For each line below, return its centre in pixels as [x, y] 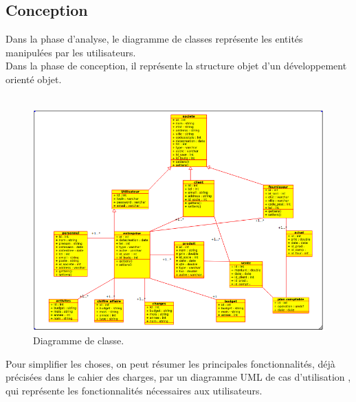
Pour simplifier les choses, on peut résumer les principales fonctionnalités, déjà [170, 363]
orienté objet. [34, 79]
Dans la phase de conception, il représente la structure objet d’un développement [176, 66]
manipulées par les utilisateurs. [71, 52]
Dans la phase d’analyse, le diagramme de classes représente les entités [154, 39]
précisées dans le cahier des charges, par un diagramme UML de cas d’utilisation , [178, 377]
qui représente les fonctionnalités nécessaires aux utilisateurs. [134, 391]
